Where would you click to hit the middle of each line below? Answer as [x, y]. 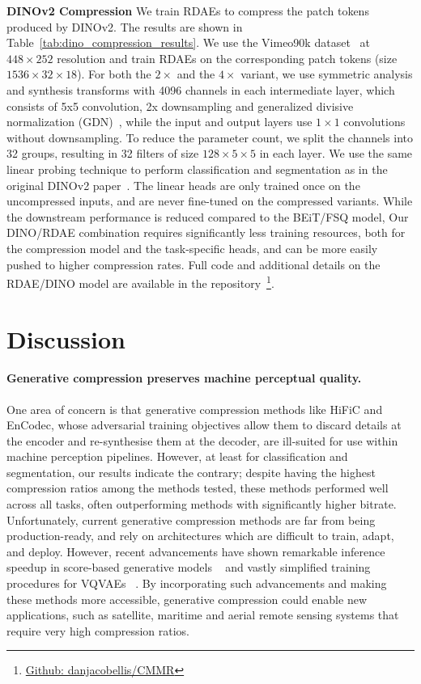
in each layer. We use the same [336, 153]
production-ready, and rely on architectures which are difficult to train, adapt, [200, 536]
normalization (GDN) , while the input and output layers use [159, 122]
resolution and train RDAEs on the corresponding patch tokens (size [227, 58]
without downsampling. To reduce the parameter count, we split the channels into [210, 137]
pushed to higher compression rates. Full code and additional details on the [193, 264]
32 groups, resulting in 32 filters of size [103, 153]
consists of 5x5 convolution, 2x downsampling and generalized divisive [180, 106]
